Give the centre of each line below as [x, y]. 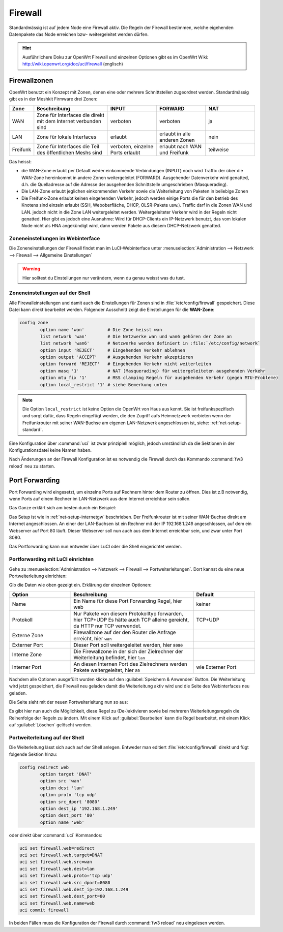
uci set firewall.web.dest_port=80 [62, 896]
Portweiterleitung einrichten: [38, 576]
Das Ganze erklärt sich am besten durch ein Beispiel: [63, 508]
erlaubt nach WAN [181, 146]
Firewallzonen [31, 80]
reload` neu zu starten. [32, 466]
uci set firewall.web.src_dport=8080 [65, 883]
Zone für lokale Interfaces [67, 137]
